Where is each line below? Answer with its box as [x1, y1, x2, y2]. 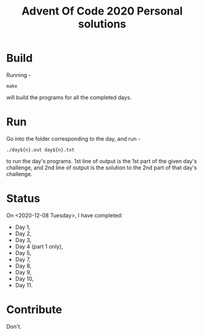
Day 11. [15, 281, 33, 289]
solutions [78, 17, 126, 31]
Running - [6, 71, 32, 78]
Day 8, [15, 262, 32, 269]
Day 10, [15, 275, 34, 282]
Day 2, [15, 229, 32, 237]
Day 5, [15, 249, 32, 256]
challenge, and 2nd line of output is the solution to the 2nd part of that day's [6, 164, 198, 171]
